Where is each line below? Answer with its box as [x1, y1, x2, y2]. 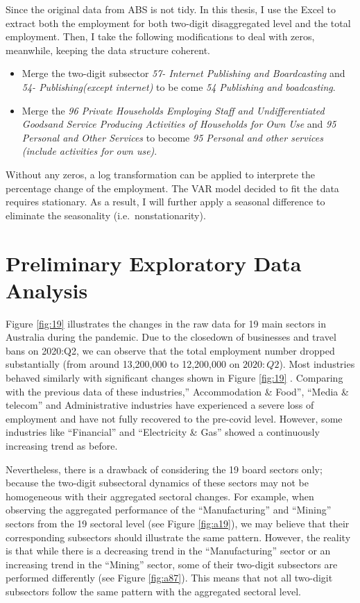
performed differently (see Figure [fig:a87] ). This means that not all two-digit [6, 570, 333, 585]
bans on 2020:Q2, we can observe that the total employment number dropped [6, 343, 335, 357]
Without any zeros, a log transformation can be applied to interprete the [6, 167, 316, 181]
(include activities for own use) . [22, 144, 157, 158]
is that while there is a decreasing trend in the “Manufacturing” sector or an [6, 543, 331, 558]
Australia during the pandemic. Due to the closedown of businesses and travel [6, 330, 336, 344]
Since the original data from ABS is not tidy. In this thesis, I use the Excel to [6, 2, 336, 16]
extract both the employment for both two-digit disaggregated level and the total [6, 15, 351, 30]
